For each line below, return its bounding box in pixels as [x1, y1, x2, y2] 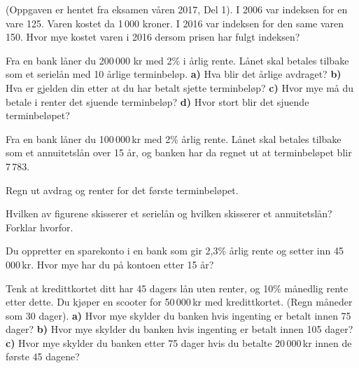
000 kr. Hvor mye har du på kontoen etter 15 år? [6, 257, 214, 271]
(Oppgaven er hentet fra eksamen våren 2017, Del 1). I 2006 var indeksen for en [6, 2, 348, 16]
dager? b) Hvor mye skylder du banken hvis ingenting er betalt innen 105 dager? [6, 322, 353, 336]
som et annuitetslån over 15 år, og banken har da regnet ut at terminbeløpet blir [6, 145, 352, 160]
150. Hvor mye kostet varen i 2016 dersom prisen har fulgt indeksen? [6, 29, 300, 44]
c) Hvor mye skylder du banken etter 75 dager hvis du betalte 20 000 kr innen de [6, 335, 352, 350]
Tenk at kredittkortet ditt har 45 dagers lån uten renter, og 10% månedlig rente [6, 280, 349, 295]
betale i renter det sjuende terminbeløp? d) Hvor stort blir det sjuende [6, 94, 309, 109]
